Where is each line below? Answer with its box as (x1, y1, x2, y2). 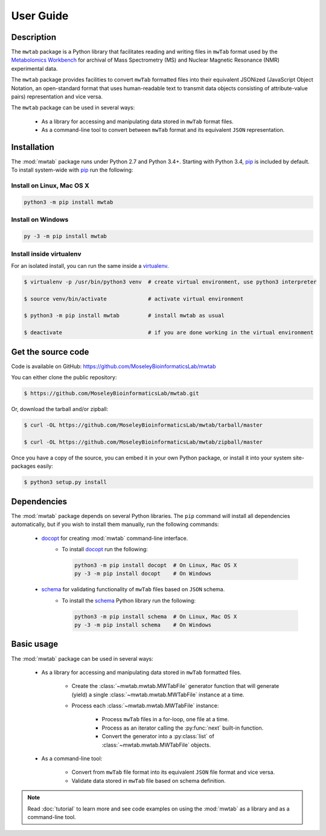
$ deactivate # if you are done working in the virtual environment (24, 329, 314, 336)
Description (11, 32, 57, 42)
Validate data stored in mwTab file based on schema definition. (71, 777, 226, 784)
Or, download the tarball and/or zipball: (11, 406, 109, 413)
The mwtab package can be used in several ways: (11, 104, 135, 111)
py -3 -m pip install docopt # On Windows (74, 570, 212, 577)
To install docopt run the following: (62, 545, 148, 552)
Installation (11, 142, 54, 152)
